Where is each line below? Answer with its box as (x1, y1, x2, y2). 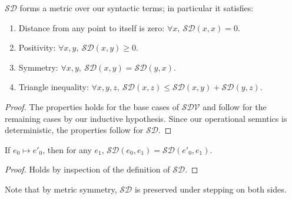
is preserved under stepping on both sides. (134, 183, 287, 195)
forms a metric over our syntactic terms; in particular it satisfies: (19, 2, 254, 14)
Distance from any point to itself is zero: (18, 21, 165, 34)
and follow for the (203, 100, 267, 112)
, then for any (42, 143, 92, 155)
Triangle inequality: (18, 81, 89, 93)
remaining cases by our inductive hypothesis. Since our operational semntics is (5, 112, 287, 124)
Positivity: (18, 41, 56, 54)
